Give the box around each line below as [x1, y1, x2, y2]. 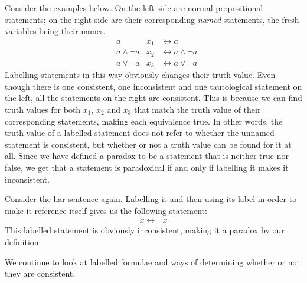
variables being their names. [5, 25, 106, 37]
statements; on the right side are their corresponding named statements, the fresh [5, 13, 299, 25]
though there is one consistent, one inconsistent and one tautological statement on [5, 80, 302, 92]
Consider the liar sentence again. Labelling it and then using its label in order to [5, 193, 297, 205]
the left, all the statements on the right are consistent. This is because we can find [5, 92, 302, 104]
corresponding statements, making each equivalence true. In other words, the [5, 115, 283, 127]
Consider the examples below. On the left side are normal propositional [5, 2, 263, 14]
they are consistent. [5, 267, 76, 279]
